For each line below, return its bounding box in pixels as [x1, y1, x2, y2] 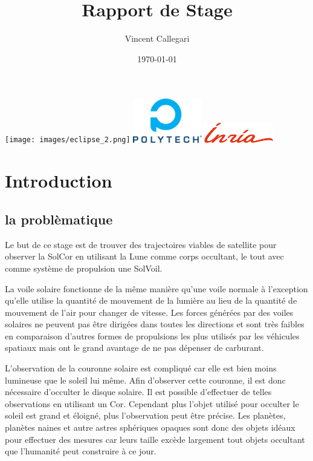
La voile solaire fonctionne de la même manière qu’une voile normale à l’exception [5, 282, 308, 295]
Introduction [5, 168, 112, 193]
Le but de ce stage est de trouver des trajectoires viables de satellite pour [5, 238, 277, 250]
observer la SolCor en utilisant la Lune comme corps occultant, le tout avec [5, 250, 284, 263]
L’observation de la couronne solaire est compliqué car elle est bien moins [5, 362, 277, 374]
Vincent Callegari [124, 32, 190, 45]
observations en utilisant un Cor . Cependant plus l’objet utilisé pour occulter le [5, 397, 299, 410]
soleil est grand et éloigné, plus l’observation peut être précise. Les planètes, [5, 409, 286, 422]
